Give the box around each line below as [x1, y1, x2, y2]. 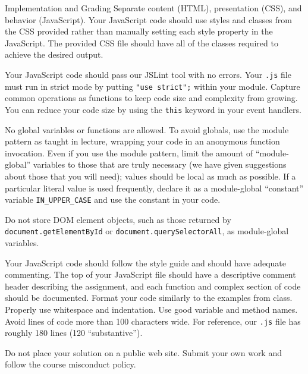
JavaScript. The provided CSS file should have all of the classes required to [5, 36, 278, 49]
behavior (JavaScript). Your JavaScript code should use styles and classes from [5, 13, 292, 26]
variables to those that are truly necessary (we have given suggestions [33, 158, 287, 171]
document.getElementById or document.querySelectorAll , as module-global [5, 225, 289, 237]
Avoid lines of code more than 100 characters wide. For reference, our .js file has [5, 315, 301, 327]
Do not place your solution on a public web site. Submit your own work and [5, 346, 282, 359]
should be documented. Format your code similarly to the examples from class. [5, 291, 293, 304]
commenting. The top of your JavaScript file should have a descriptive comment [5, 268, 296, 281]
